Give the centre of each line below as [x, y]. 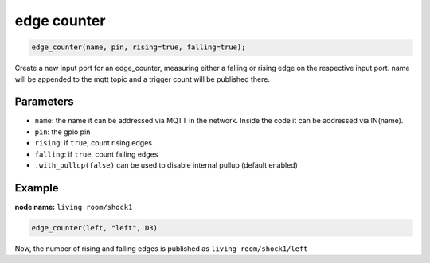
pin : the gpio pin [63, 132]
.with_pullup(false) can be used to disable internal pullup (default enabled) [166, 165]
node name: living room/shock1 [74, 207]
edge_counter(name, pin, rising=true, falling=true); [139, 47]
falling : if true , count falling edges [96, 154]
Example [37, 188]
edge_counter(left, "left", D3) [95, 228]
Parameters [44, 102]
